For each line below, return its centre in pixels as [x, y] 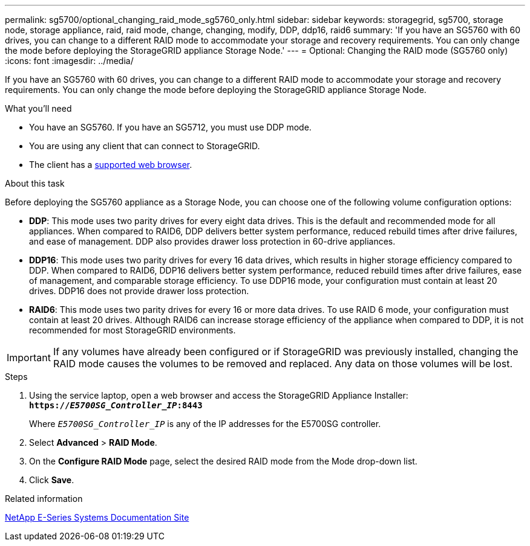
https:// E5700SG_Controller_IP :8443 [116, 405]
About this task [35, 183]
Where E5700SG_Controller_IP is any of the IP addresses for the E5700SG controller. [205, 424]
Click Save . [52, 480]
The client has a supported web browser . [111, 165]
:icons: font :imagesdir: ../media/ [69, 61]
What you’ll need [38, 108]
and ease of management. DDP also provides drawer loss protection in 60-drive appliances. [212, 241]
